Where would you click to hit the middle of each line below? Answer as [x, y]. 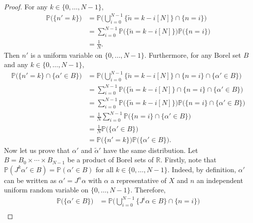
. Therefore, [148, 190]
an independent [220, 180]
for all [105, 169]
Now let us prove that [37, 150]
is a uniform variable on [66, 55]
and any [16, 64]
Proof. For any [26, 6]
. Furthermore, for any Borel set [193, 55]
